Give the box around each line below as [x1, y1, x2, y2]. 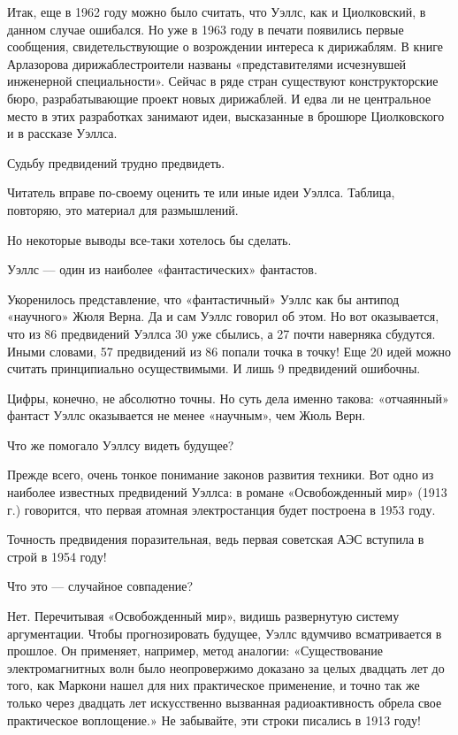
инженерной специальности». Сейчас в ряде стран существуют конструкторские [7, 72, 439, 90]
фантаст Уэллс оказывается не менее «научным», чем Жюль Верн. [7, 406, 366, 425]
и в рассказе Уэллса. [7, 124, 118, 142]
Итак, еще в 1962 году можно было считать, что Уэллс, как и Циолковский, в [7, 3, 426, 20]
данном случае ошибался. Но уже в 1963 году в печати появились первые [7, 19, 404, 38]
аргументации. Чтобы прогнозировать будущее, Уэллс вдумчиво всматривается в [7, 624, 442, 642]
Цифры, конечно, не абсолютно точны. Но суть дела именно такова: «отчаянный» [7, 388, 449, 407]
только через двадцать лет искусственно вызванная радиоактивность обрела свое [7, 693, 442, 711]
